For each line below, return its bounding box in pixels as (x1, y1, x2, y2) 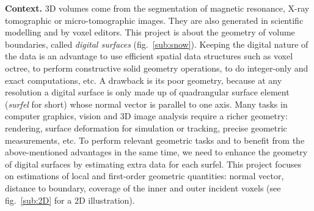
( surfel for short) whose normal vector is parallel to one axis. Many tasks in (5, 97, 288, 110)
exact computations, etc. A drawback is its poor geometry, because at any (5, 73, 282, 86)
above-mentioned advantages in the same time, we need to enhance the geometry (5, 146, 308, 158)
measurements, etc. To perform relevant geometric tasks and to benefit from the (5, 133, 305, 146)
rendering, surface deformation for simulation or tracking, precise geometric (5, 121, 287, 134)
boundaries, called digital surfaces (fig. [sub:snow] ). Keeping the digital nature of (5, 37, 309, 50)
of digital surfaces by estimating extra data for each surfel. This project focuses (5, 157, 302, 170)
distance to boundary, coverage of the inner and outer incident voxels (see (5, 181, 281, 194)
